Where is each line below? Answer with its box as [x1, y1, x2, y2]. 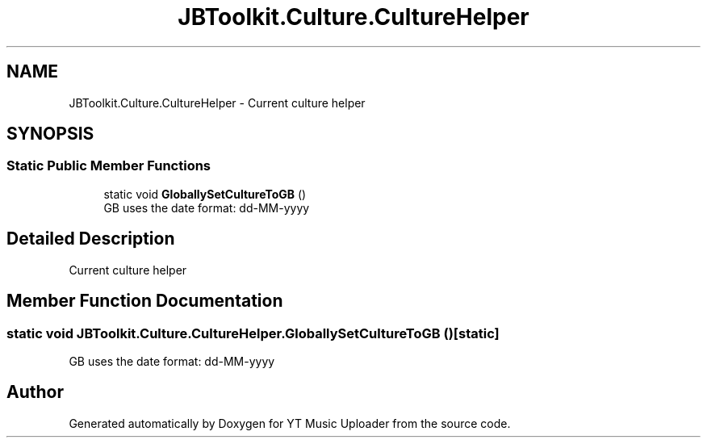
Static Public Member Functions [6, 157, 211, 174]
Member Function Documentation [6, 291, 283, 312]
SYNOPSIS [6, 124, 94, 145]
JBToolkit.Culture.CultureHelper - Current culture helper [69, 95, 366, 110]
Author [6, 382, 64, 403]
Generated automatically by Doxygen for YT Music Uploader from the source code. [69, 416, 511, 430]
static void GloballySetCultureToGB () [103, 186, 307, 201]
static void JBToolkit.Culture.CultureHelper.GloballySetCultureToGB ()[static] [6, 325, 500, 341]
